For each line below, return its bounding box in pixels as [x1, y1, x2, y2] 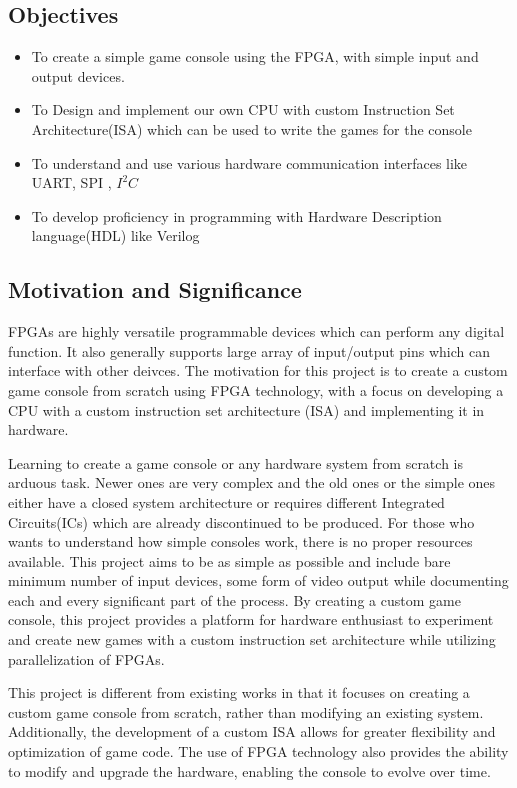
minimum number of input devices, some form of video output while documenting [8, 570, 509, 591]
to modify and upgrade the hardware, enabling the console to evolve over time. [8, 760, 491, 781]
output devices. [31, 65, 125, 86]
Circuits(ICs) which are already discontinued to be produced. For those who [8, 511, 475, 532]
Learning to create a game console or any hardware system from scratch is [8, 452, 463, 473]
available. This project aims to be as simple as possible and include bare [8, 550, 451, 571]
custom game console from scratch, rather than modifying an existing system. [8, 701, 484, 722]
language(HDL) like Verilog [31, 225, 200, 246]
